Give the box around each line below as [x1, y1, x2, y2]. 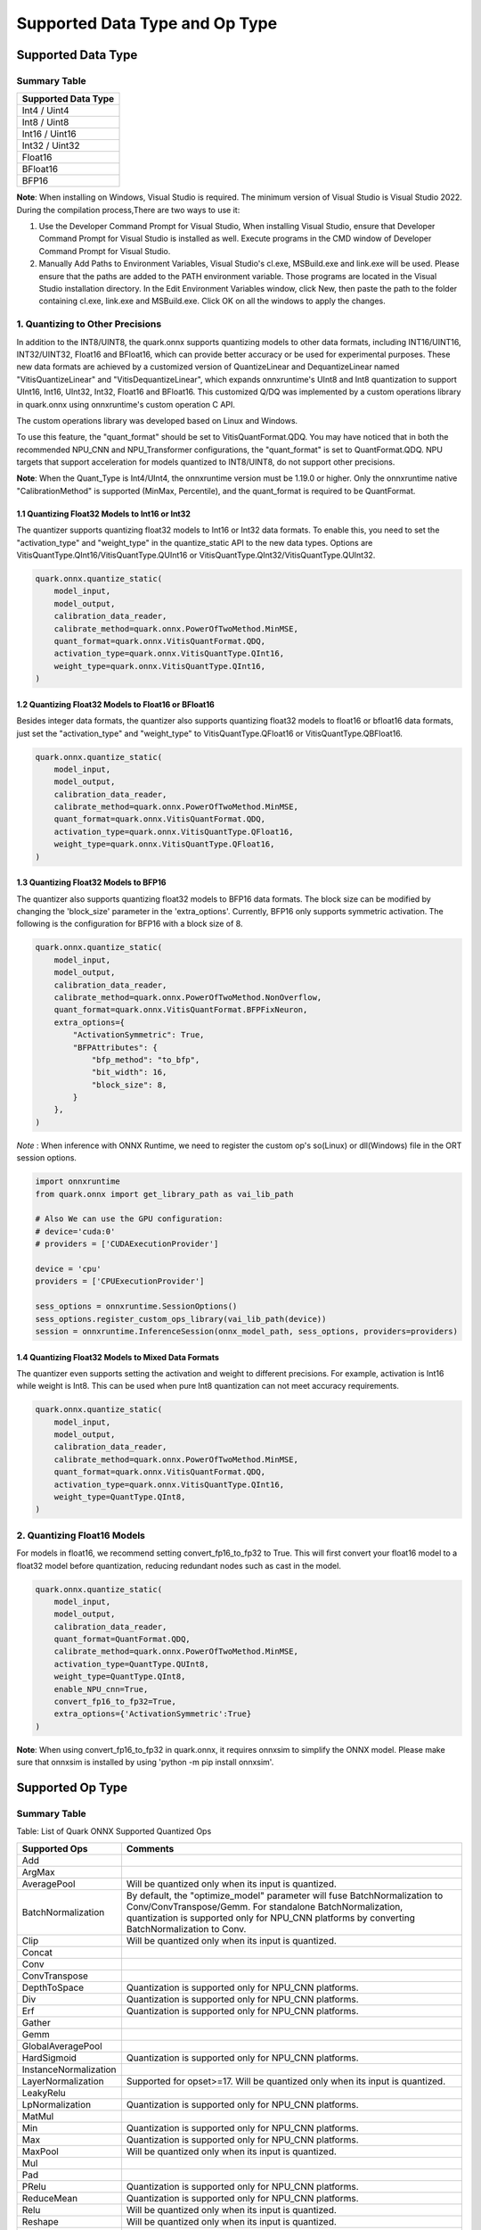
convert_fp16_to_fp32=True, [53, 1697, 177, 1707]
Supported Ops [21, 1842, 88, 1854]
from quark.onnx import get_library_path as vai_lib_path [35, 1189, 294, 1199]
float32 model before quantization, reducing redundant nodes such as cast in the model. [16, 1560, 342, 1571]
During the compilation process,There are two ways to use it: [16, 204, 240, 215]
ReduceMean [21, 2192, 78, 2204]
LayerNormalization [21, 2075, 104, 2087]
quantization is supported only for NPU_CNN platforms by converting [126, 1912, 416, 1924]
